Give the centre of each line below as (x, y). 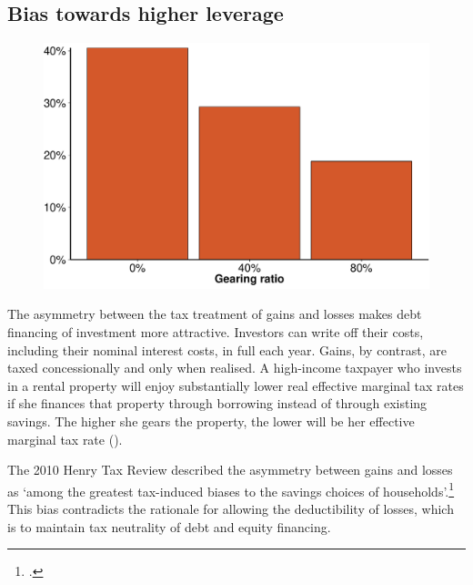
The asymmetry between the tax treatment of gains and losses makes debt (215, 314)
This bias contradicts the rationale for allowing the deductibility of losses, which (231, 508)
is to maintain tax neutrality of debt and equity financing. (169, 526)
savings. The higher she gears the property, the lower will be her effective (211, 421)
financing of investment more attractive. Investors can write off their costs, (216, 331)
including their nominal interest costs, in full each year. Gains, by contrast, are (227, 349)
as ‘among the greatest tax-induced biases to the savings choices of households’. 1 (231, 489)
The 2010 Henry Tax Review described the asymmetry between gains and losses (230, 470)
